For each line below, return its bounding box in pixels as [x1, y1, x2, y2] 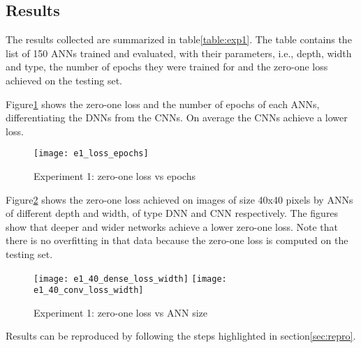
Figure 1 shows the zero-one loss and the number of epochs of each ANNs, [6, 96, 320, 111]
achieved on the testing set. [6, 73, 122, 87]
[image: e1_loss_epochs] [34, 149, 149, 159]
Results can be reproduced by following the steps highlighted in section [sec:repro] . [6, 328, 356, 343]
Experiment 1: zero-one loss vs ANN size [34, 305, 208, 319]
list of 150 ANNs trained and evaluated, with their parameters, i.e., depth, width [6, 45, 352, 60]
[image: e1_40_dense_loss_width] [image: [34, 273, 227, 284]
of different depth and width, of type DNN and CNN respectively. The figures [6, 206, 339, 220]
